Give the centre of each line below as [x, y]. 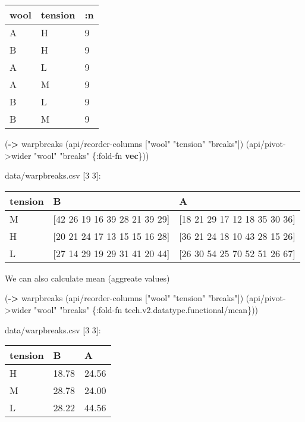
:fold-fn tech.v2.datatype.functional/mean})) [177, 309]
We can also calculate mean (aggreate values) [87, 278]
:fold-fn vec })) [122, 155]
